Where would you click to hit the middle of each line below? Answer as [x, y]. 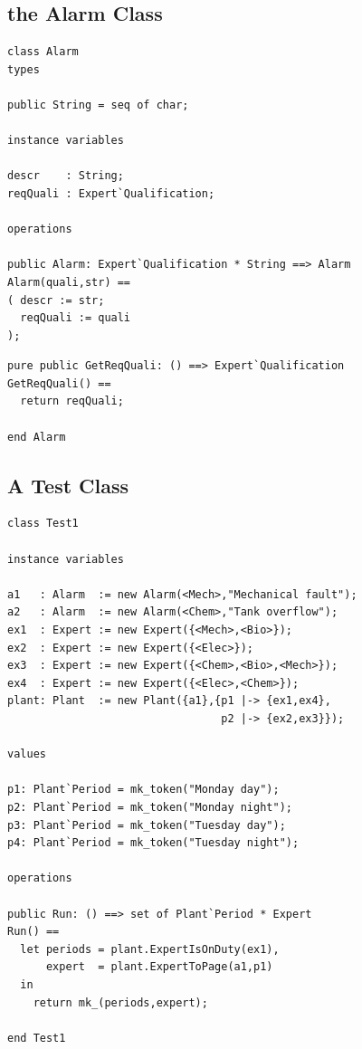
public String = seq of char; [98, 105]
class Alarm [43, 52]
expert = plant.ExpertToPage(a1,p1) [159, 967]
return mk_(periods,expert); [120, 1002]
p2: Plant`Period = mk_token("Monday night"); [150, 807]
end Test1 [37, 1038]
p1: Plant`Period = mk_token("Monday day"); [143, 790]
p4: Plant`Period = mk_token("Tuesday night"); [153, 843]
